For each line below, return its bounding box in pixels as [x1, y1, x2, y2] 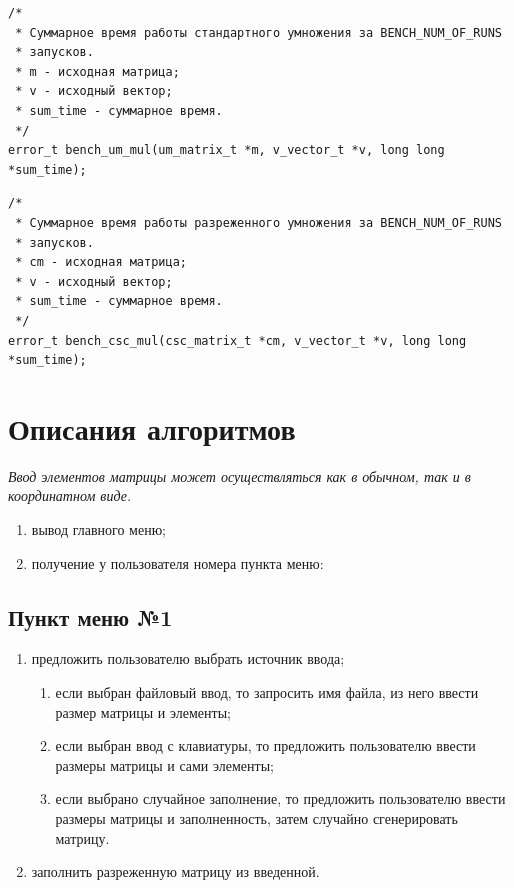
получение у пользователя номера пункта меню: [31, 552, 324, 573]
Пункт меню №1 [8, 601, 173, 632]
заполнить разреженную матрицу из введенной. [31, 861, 320, 882]
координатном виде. [8, 485, 132, 506]
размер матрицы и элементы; [55, 701, 231, 722]
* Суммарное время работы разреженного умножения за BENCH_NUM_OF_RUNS [15, 215, 502, 230]
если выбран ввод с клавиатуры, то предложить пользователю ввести [55, 735, 476, 756]
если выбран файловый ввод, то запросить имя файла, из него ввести [55, 681, 479, 702]
